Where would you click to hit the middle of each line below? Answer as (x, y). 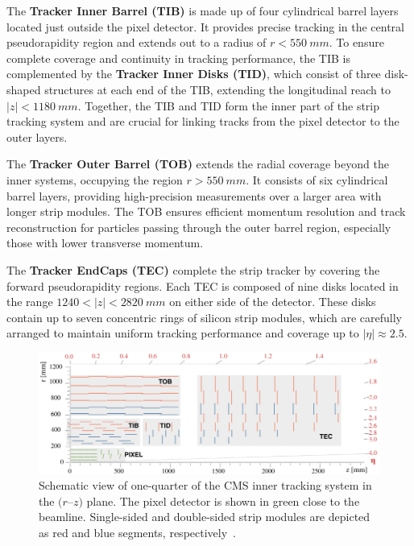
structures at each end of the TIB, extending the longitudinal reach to (217, 89)
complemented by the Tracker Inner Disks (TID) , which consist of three (194, 74)
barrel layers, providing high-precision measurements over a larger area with (194, 195)
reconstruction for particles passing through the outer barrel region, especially (199, 227)
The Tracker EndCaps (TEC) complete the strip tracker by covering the (193, 269)
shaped (24, 89)
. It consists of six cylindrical (317, 179)
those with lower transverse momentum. (105, 243)
